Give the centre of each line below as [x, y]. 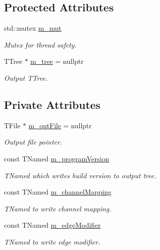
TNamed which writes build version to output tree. [80, 175]
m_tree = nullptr [57, 61]
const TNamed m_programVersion [57, 158]
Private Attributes [52, 104]
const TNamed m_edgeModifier [53, 225]
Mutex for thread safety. [40, 44]
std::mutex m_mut [33, 28]
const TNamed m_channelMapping [58, 192]
